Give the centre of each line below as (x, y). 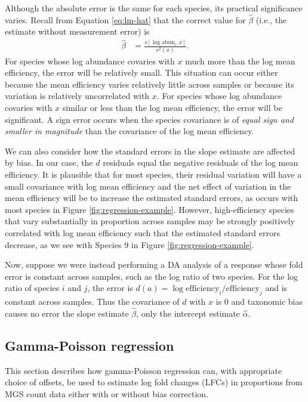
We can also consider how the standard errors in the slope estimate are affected (150, 151)
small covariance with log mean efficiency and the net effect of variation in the (148, 186)
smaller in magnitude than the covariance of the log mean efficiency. (130, 131)
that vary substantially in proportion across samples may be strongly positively (150, 221)
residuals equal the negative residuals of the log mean (201, 163)
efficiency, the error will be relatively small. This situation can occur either (141, 72)
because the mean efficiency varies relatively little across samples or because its (150, 84)
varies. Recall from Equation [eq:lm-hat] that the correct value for (125, 19)
